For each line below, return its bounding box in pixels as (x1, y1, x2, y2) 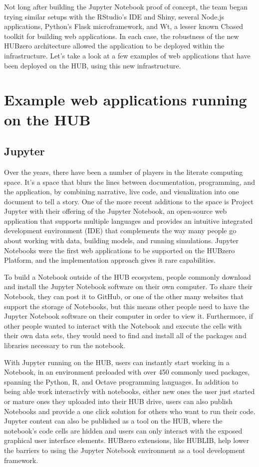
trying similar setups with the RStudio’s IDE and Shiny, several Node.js (4, 11, 225, 21)
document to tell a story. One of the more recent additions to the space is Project (4, 196, 254, 206)
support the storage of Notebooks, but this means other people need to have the (4, 301, 250, 311)
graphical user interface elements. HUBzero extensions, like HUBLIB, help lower (4, 435, 250, 446)
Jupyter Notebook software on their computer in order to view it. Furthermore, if (4, 311, 254, 321)
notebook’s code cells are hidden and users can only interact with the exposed (4, 425, 243, 436)
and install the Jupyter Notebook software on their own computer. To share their (4, 281, 253, 292)
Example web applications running (4, 89, 247, 110)
